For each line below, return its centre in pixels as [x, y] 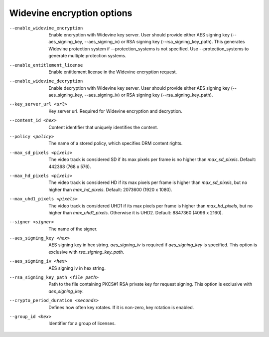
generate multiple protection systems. [87, 56]
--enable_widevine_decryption [46, 81]
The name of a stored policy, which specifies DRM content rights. [116, 143]
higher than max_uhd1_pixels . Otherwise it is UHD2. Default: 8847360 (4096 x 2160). [136, 212]
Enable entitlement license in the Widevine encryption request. [113, 72]
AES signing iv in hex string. [77, 268]
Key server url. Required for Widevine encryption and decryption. [116, 111]
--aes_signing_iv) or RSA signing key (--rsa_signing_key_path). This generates [165, 42]
